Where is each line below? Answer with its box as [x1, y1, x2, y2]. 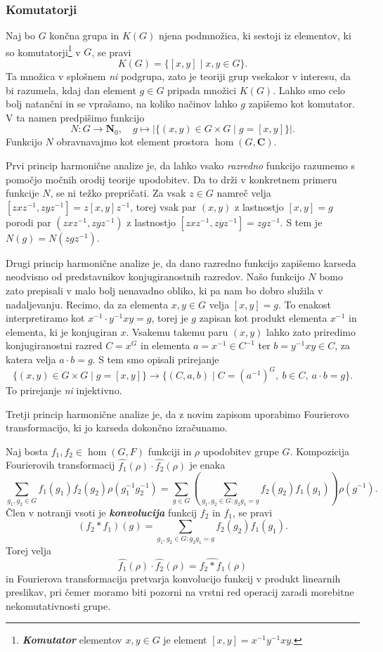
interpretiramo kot [6, 311, 85, 325]
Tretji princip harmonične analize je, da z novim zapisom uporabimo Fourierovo [6, 406, 349, 421]
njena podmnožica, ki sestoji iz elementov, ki [158, 28, 351, 43]
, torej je [151, 311, 188, 325]
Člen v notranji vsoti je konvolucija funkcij [6, 504, 197, 519]
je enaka [189, 457, 226, 472]
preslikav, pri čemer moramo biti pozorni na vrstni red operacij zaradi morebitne [6, 585, 354, 599]
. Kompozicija [290, 443, 350, 458]
